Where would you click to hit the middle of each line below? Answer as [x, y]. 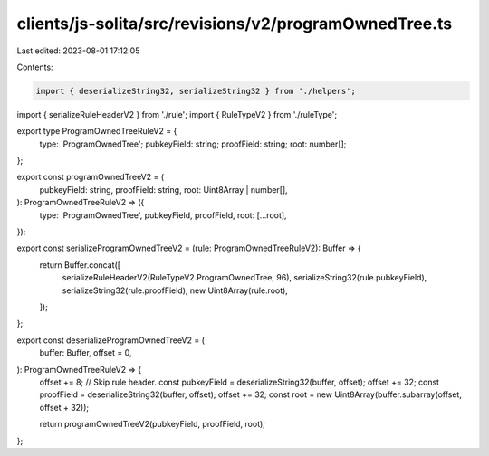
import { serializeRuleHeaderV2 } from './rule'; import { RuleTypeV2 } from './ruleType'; [177, 114]
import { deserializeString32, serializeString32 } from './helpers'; [196, 91]
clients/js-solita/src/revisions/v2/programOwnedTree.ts [235, 24]
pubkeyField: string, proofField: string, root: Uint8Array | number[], [164, 189]
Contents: [35, 67]
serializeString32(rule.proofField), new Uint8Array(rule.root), [175, 290]
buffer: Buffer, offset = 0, [86, 353]
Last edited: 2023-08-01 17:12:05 [78, 51]
